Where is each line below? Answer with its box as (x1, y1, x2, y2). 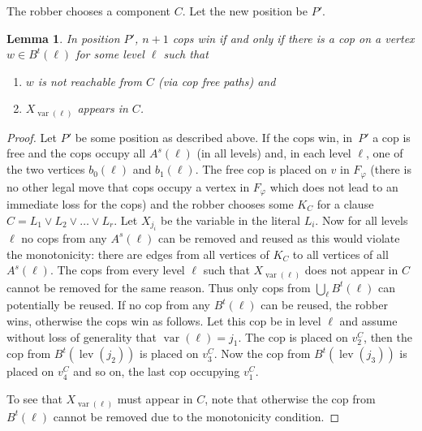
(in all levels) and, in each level (196, 144, 351, 162)
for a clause (316, 195, 374, 212)
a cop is (372, 128, 411, 145)
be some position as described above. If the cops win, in (75, 128, 353, 145)
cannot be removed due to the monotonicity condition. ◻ (53, 407, 340, 425)
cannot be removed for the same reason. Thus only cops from (6, 278, 311, 295)
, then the (364, 328, 412, 345)
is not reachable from (37, 72, 142, 89)
